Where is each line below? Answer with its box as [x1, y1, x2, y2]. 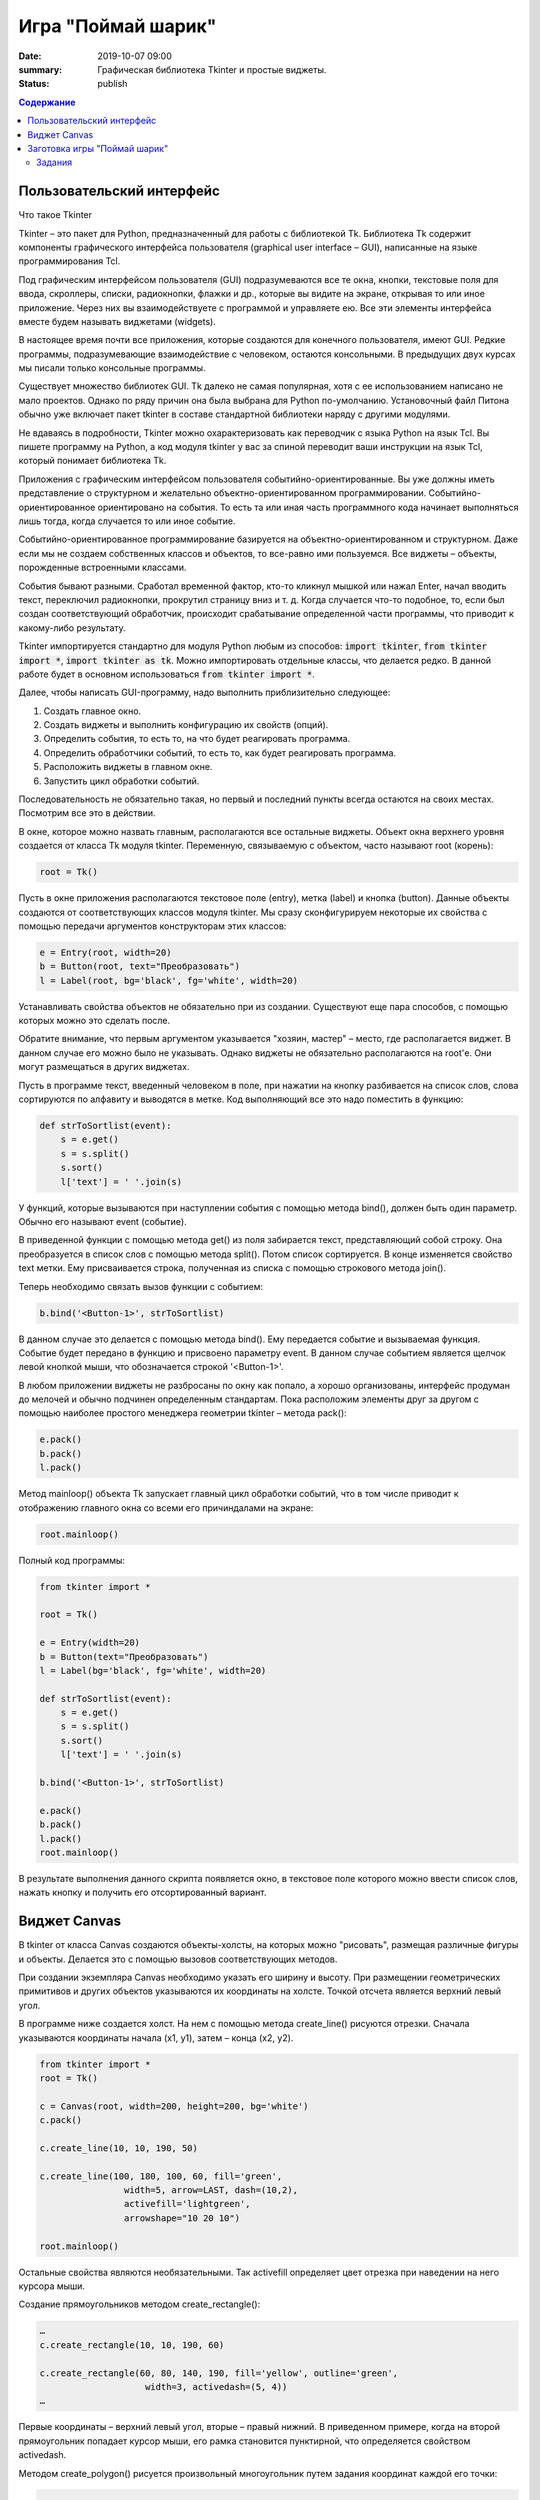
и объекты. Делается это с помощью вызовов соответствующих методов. [18, 1953, 338, 1965]
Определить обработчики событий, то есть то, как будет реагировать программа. [43, 746, 397, 759]
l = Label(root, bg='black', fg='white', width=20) [39, 975, 299, 986]
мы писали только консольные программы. [18, 362, 206, 374]
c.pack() [39, 2115, 83, 2126]
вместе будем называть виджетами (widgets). [18, 315, 217, 327]
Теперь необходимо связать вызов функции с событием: [18, 1280, 264, 1292]
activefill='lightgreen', [123, 2198, 251, 2210]
